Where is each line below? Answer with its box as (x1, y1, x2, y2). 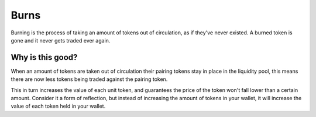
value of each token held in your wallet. (11, 102, 106, 110)
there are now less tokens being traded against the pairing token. (11, 76, 168, 83)
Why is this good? (11, 52, 78, 62)
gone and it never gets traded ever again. (11, 37, 111, 44)
